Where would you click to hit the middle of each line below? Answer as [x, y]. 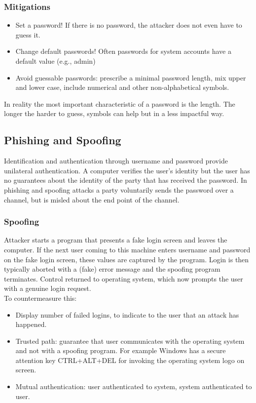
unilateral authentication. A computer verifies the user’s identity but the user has [127, 170]
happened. [31, 324]
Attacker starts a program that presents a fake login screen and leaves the [116, 240]
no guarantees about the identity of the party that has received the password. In [126, 180]
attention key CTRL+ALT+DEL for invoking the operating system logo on [130, 360]
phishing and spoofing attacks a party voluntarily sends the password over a [119, 189]
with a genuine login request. [48, 288]
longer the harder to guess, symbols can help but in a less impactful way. [114, 113]
